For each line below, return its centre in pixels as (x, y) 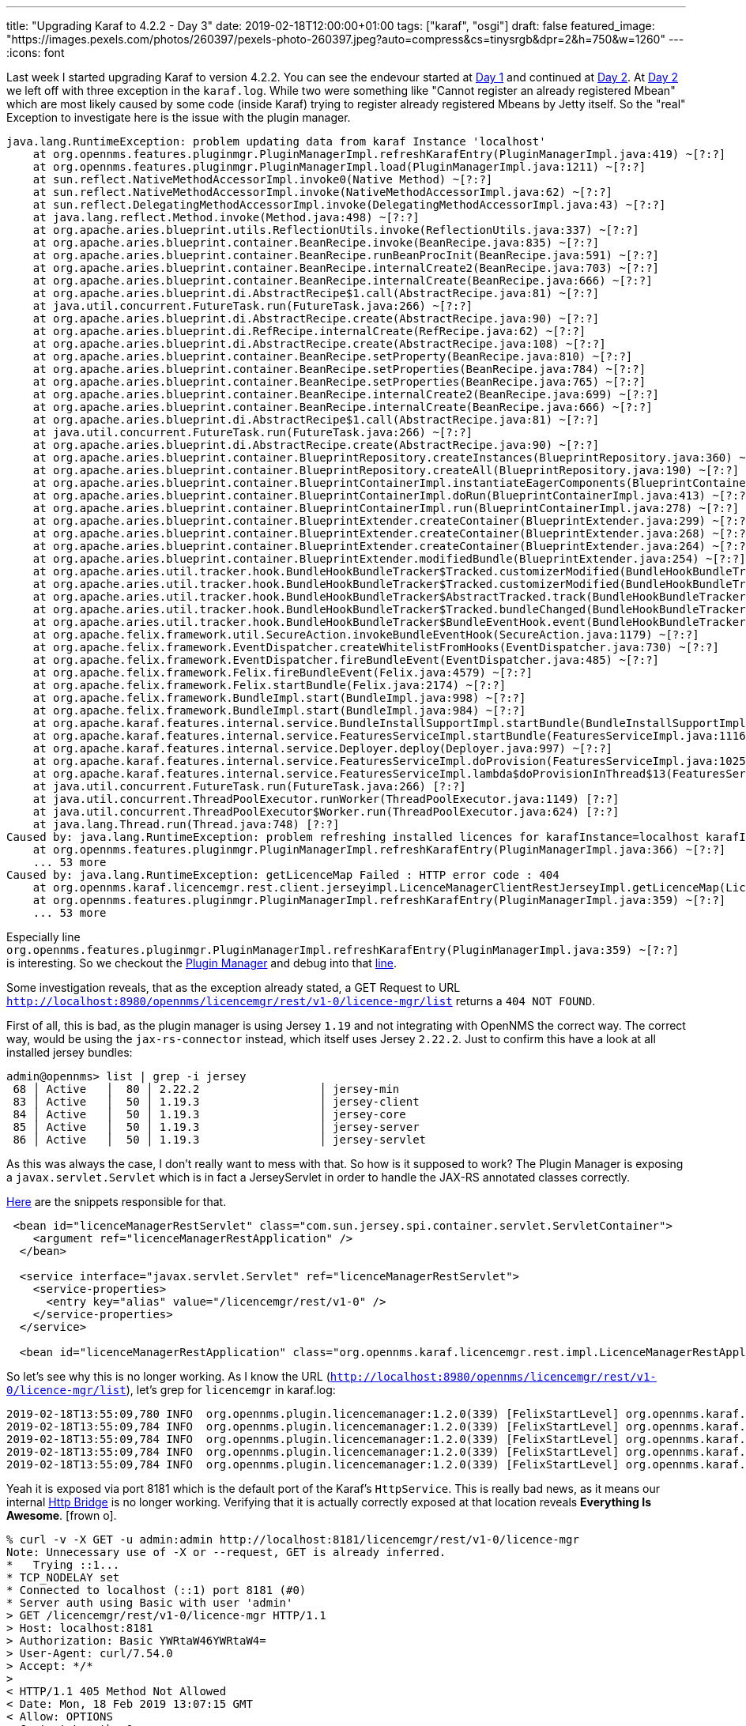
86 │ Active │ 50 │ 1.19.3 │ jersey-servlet (220, 1140)
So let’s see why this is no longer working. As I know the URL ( (168, 1376)
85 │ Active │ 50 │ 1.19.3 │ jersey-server (216, 1127)
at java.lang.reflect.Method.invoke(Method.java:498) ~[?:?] (226, 217)
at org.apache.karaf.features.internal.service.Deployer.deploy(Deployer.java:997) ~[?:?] (323, 748)
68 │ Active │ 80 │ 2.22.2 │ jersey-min (206, 1089)
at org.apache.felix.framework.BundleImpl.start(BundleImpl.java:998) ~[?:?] (279, 698)
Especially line (43, 937)
